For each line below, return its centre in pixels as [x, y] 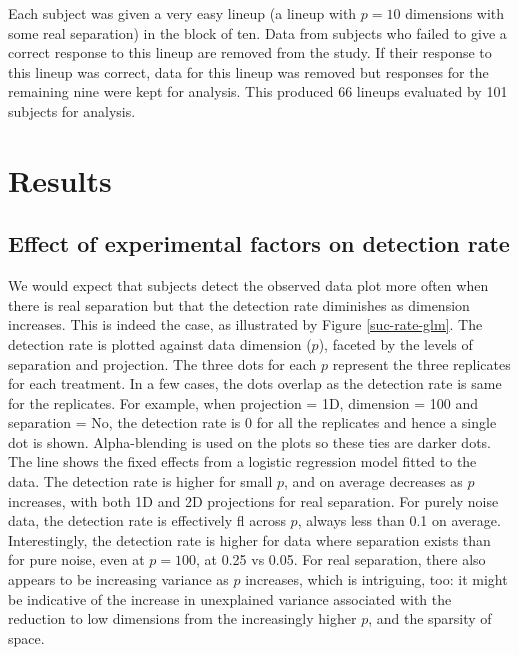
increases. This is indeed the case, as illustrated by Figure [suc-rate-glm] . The [245, 324]
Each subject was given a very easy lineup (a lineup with [182, 13]
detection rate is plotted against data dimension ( [160, 343]
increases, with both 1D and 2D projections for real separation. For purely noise [253, 500]
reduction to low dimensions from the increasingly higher [182, 618]
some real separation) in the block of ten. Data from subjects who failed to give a [257, 32]
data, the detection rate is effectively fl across [147, 520]
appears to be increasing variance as [118, 579]
